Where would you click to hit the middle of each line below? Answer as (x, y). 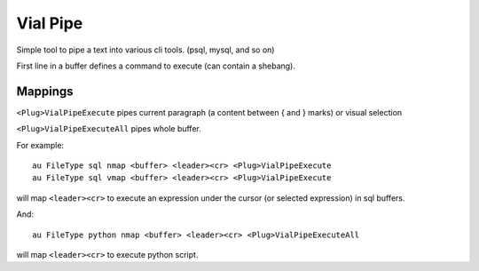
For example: (40, 145)
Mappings (45, 91)
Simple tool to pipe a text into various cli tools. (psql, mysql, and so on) (145, 50)
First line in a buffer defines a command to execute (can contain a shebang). (156, 66)
